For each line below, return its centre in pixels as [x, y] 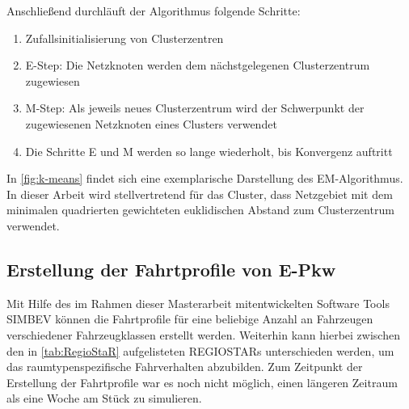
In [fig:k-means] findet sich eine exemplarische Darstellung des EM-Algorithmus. [205, 178]
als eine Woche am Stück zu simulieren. [104, 398]
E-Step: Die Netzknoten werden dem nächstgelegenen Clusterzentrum [198, 65]
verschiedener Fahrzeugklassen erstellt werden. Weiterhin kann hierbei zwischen [203, 334]
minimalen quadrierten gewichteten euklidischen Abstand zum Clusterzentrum [200, 210]
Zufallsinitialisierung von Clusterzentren [124, 38]
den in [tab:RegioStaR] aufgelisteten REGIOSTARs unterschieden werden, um [200, 350]
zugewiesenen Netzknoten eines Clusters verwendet [151, 123]
